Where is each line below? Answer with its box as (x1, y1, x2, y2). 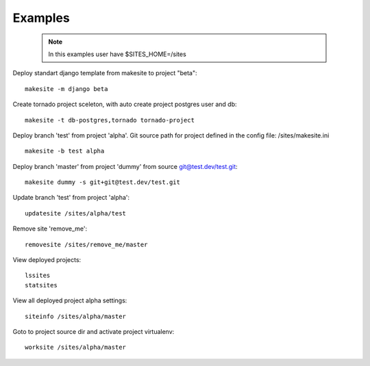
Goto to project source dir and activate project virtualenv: (12, 327, 175, 335)
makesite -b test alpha (25, 147, 105, 155)
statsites (25, 281, 58, 289)
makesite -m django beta (25, 85, 108, 92)
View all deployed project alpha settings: (12, 296, 127, 304)
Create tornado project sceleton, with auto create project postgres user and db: (12, 100, 237, 109)
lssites (25, 272, 51, 280)
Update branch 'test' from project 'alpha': (12, 194, 130, 202)
